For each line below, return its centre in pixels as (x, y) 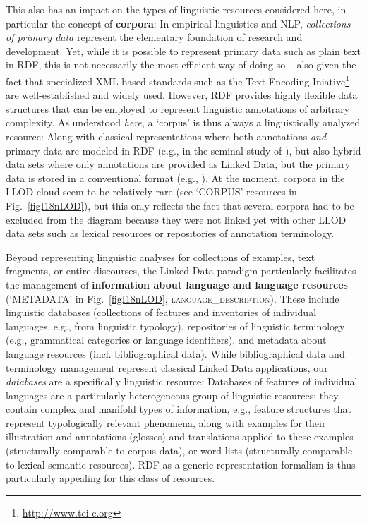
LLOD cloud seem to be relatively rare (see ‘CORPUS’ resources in (151, 192)
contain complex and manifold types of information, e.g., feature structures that (179, 409)
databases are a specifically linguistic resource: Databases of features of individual (182, 381)
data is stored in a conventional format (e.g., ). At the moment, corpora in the (175, 177)
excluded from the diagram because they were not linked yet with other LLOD (176, 219)
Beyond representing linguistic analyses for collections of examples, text (161, 257)
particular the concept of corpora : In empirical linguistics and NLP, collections (178, 23)
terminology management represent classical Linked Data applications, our (167, 367)
